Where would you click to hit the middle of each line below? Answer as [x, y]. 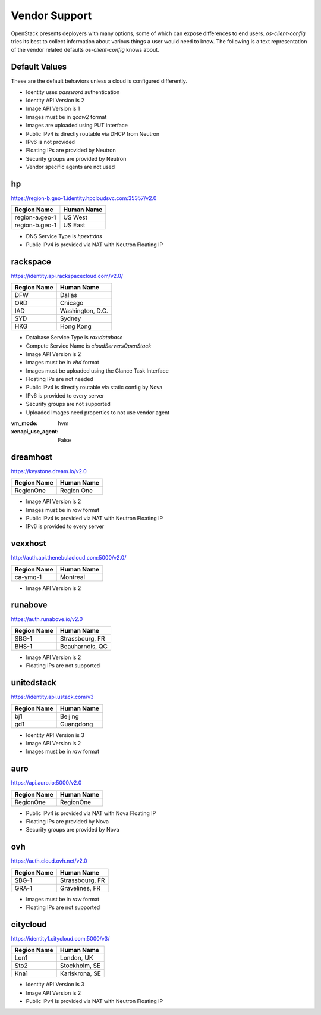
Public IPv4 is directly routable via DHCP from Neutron [93, 133]
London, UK [76, 958]
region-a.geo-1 [35, 217]
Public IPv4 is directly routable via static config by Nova [94, 388]
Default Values [39, 67]
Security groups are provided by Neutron [76, 158]
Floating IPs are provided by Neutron [71, 150]
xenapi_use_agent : [35, 432]
